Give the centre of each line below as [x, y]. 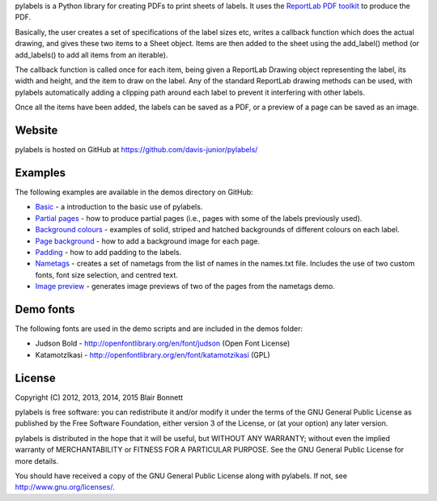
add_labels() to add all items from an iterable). [91, 55]
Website [36, 130]
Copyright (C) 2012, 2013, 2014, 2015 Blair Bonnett [99, 397]
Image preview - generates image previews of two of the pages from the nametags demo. [185, 287]
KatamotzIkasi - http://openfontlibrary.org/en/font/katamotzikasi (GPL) [153, 355]
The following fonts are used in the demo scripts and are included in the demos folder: [159, 329]
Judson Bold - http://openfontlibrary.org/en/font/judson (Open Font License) [163, 343]
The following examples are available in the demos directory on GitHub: [134, 192]
